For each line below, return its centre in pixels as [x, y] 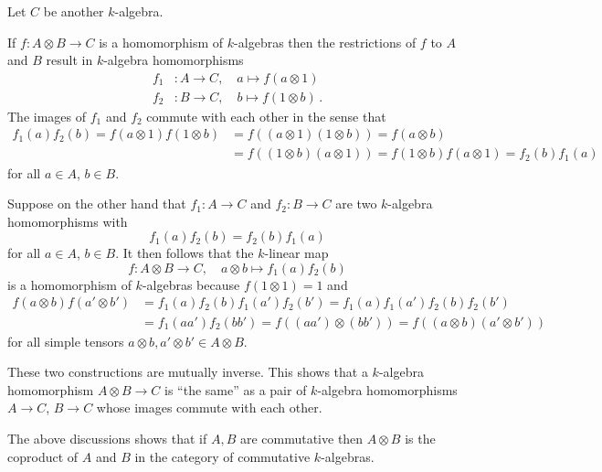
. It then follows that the [185, 253]
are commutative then [301, 438]
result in [69, 60]
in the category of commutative [222, 456]
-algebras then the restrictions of [325, 42]
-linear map [296, 253]
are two [356, 204]
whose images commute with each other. [209, 408]
